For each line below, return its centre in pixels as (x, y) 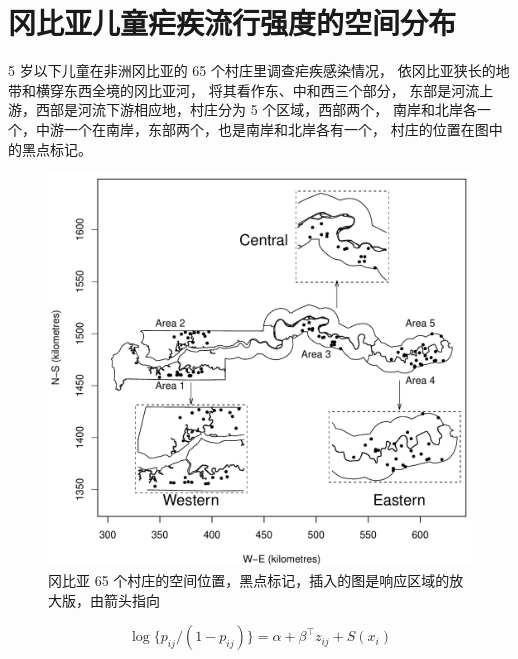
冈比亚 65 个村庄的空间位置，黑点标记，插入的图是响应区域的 (249, 580)
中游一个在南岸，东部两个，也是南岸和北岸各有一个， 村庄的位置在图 (262, 128)
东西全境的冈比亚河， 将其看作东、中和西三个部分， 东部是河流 (271, 89)
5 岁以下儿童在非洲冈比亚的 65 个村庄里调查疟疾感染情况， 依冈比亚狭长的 (252, 70)
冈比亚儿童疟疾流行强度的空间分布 (232, 22)
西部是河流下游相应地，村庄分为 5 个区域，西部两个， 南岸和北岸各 (256, 109)
